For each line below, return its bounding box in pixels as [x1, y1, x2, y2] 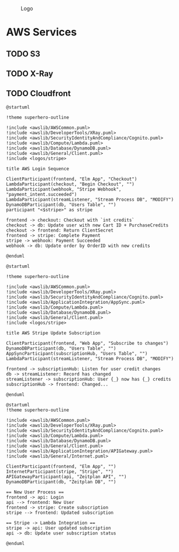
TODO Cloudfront [6, 89, 71, 99]
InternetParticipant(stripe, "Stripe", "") [6, 469, 114, 475]
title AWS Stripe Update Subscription [6, 330, 101, 336]
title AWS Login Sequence [6, 165, 69, 172]
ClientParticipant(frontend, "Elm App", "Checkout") [6, 176, 137, 182]
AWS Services [6, 26, 77, 39]
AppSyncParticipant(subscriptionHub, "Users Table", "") [6, 350, 148, 357]
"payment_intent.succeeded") [6, 191, 77, 197]
